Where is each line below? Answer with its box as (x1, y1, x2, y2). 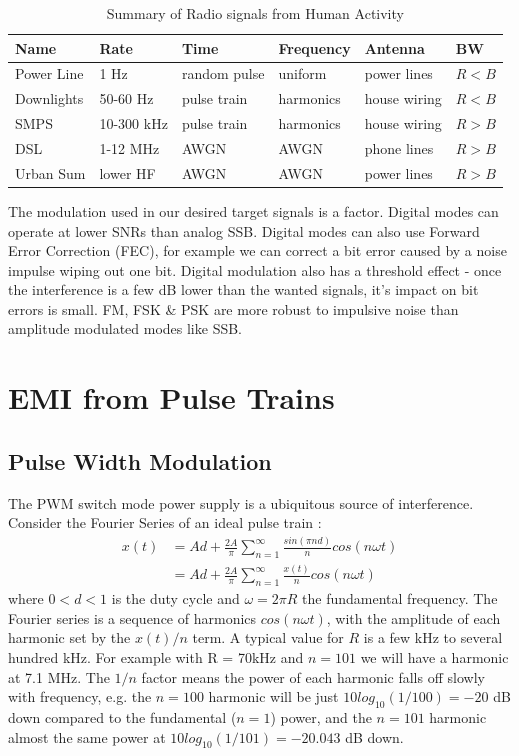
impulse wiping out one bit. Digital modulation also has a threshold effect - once (8, 259, 502, 280)
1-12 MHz (99, 137, 160, 158)
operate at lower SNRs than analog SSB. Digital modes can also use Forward (8, 220, 480, 241)
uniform (278, 63, 327, 84)
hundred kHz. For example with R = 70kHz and (8, 646, 304, 667)
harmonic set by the (8, 627, 131, 648)
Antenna (364, 37, 425, 58)
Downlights (15, 88, 84, 109)
